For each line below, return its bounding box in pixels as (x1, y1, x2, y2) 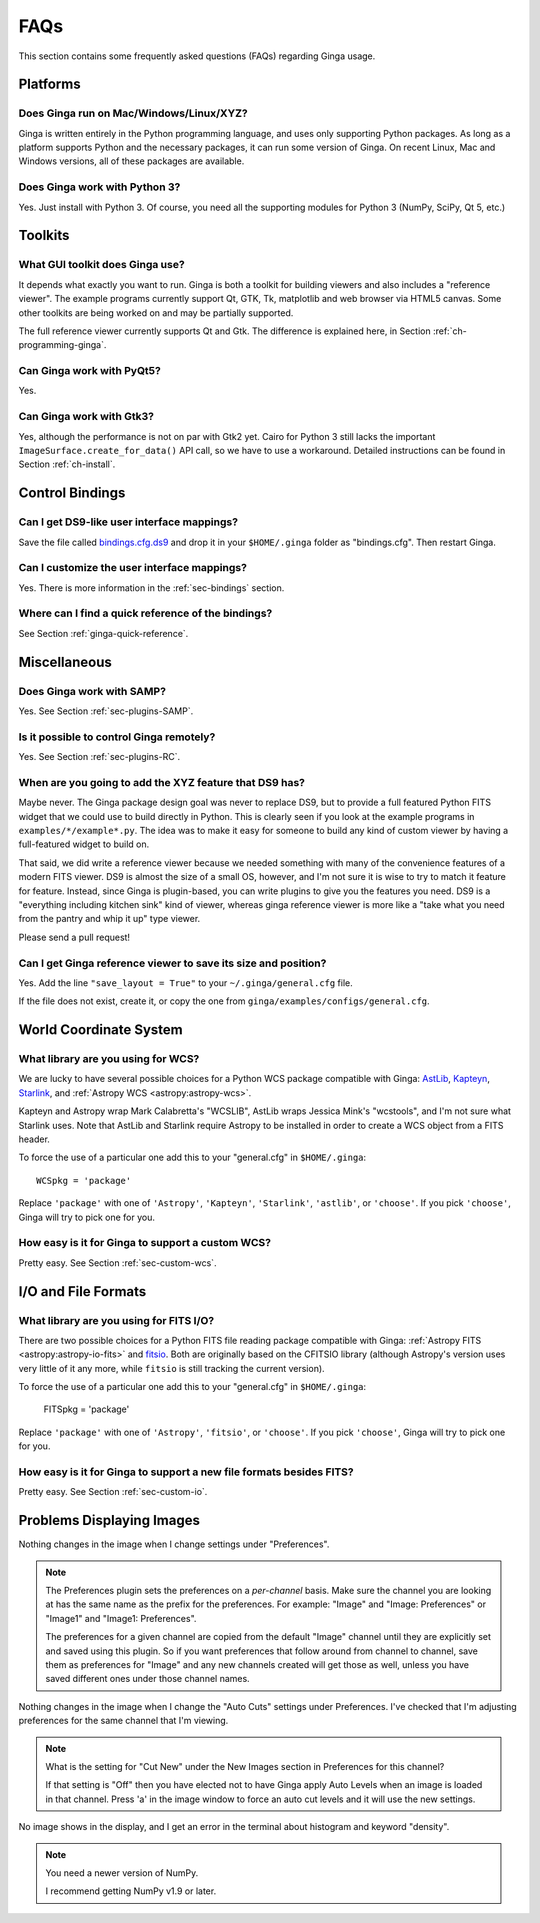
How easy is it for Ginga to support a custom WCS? (18, 1236, 272, 1250)
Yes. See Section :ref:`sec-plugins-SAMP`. (18, 705, 194, 717)
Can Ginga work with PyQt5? (18, 364, 162, 378)
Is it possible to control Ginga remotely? (18, 730, 216, 744)
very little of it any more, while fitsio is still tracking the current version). (18, 1362, 325, 1374)
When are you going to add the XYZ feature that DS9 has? (18, 775, 305, 789)
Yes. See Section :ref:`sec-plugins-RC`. (18, 751, 180, 763)
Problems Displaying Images (18, 1512, 200, 1529)
